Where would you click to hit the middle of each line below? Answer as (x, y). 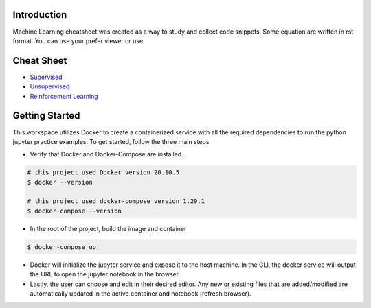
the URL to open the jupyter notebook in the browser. (105, 274)
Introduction (40, 15)
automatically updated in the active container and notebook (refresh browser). (140, 293)
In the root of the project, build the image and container (108, 228)
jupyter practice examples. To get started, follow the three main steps (111, 141)
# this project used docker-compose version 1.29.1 (116, 201)
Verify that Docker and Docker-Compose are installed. (106, 154)
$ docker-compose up (61, 247)
